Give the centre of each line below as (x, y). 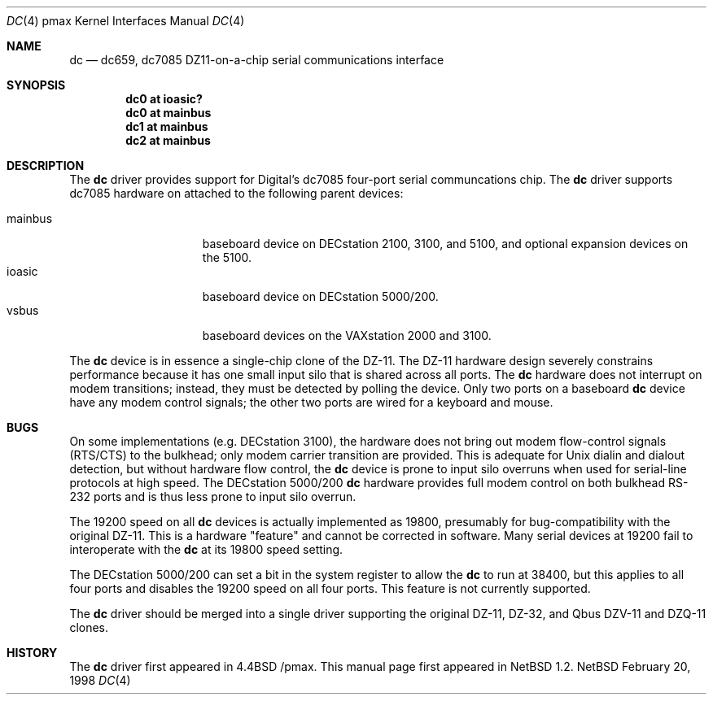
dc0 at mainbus (168, 113)
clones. (89, 627)
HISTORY (32, 653)
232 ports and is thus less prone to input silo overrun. (213, 496)
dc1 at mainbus (167, 126)
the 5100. (227, 257)
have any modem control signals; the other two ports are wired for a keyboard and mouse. (311, 402)
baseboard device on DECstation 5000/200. (320, 296)
